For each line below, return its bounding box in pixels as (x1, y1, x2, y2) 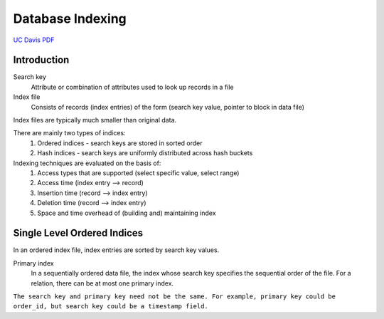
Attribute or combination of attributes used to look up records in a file (31, 83, 234, 91)
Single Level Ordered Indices (13, 227, 144, 239)
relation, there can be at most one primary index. (31, 278, 174, 288)
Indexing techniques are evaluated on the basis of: (13, 159, 161, 167)
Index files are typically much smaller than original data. (13, 116, 177, 125)
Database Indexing (13, 11, 127, 26)
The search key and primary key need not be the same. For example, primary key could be (13, 293, 336, 300)
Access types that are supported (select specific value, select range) (37, 168, 240, 177)
